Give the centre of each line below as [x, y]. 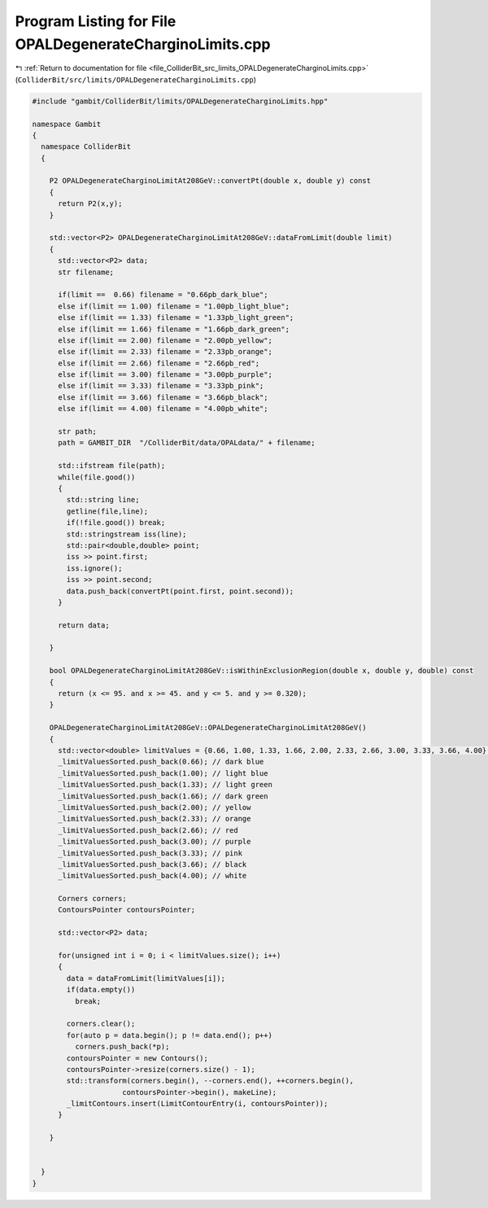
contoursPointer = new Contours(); [137, 1058]
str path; [78, 432]
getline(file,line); [107, 511]
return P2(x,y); [90, 204]
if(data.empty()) [101, 990]
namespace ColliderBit [86, 147]
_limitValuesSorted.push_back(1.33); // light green [165, 785]
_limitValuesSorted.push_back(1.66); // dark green [163, 796]
